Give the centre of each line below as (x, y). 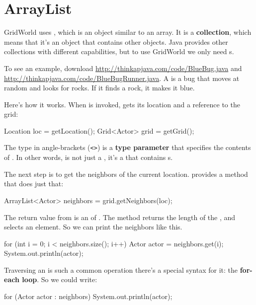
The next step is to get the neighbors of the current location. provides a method (126, 174)
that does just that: (34, 184)
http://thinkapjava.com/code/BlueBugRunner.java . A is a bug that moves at (122, 78)
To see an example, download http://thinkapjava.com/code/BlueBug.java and (123, 68)
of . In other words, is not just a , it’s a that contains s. (88, 157)
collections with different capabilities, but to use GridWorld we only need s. (119, 51)
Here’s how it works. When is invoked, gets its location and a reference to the (122, 104)
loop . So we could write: (60, 279)
